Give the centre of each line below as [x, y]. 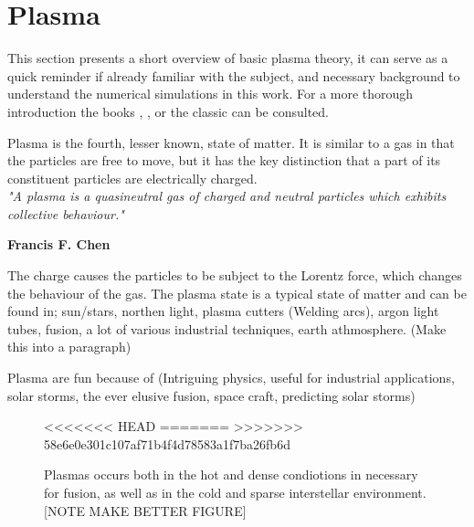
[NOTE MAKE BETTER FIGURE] [145, 510]
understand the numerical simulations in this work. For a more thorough [211, 94]
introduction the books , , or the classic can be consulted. [168, 111]
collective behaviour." [66, 213]
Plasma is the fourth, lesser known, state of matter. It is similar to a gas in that [231, 142]
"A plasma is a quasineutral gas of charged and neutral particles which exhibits [227, 196]
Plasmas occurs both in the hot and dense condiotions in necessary [231, 474]
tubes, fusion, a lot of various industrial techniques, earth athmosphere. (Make [227, 328]
